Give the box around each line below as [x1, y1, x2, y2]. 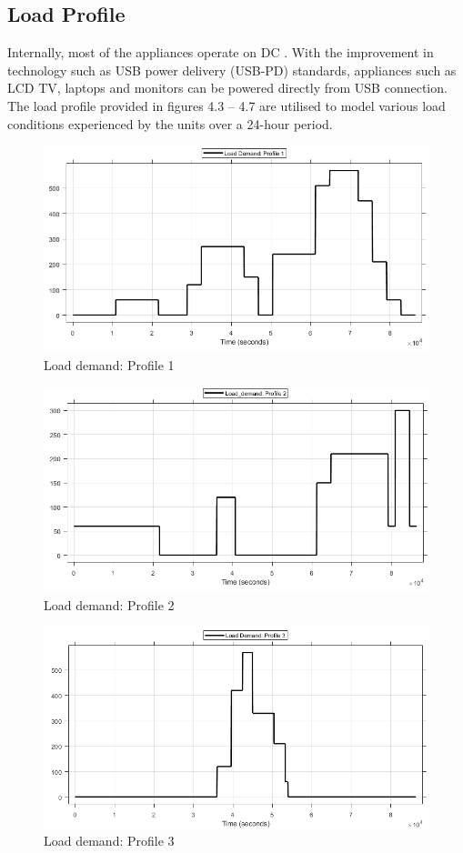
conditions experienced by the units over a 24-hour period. [7, 114, 333, 133]
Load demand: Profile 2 [44, 595, 175, 614]
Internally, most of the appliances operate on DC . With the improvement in [7, 43, 434, 62]
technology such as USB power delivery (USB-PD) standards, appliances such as [7, 60, 457, 79]
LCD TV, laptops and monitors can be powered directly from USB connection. [7, 78, 448, 97]
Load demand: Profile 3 [44, 831, 175, 850]
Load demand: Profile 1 [44, 355, 175, 374]
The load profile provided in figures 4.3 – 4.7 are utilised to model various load [7, 95, 446, 115]
